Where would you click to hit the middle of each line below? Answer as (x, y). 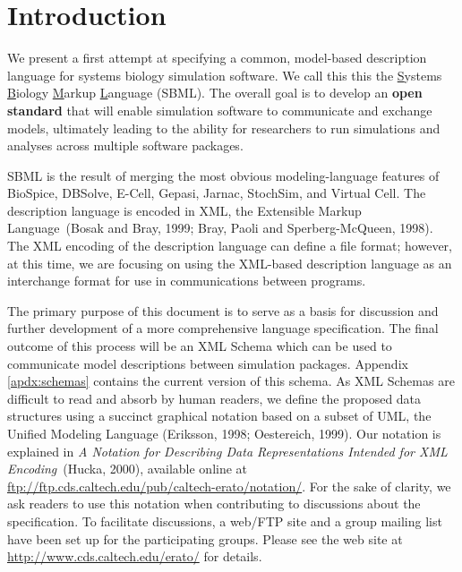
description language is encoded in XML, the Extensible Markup (184, 210)
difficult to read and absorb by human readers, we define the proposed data (214, 398)
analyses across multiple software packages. (125, 145)
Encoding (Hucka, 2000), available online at (128, 469)
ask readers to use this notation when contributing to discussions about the (214, 504)
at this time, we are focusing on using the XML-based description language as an (230, 263)
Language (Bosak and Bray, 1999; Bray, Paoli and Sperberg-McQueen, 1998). (220, 228)
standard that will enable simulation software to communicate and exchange (220, 110)
